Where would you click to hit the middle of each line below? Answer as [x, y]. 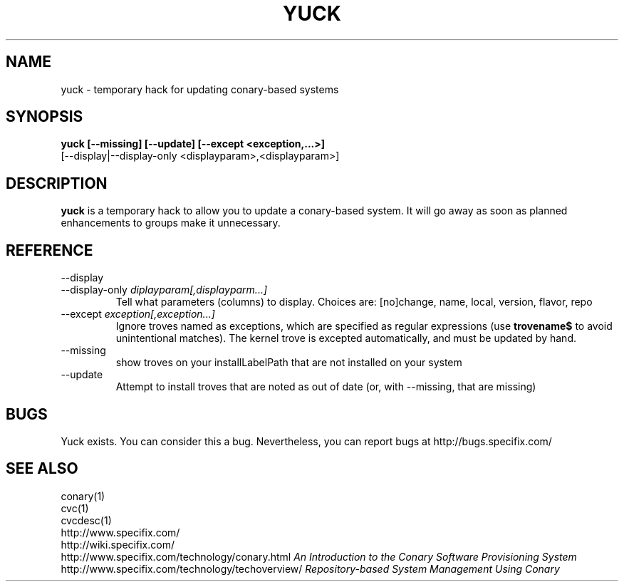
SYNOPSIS [45, 117]
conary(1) [83, 496]
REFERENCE [50, 250]
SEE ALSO [42, 469]
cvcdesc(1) [86, 520]
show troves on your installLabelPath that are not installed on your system [289, 363]
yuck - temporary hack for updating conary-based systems [200, 89]
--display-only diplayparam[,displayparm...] [164, 290]
